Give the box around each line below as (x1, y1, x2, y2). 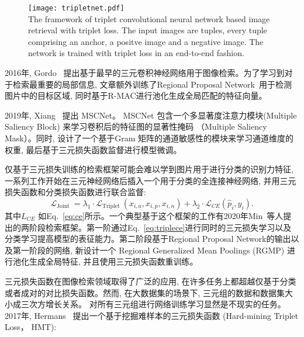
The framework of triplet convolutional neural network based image (28, 12, 270, 25)
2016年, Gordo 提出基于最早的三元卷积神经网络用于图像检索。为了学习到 (5, 67, 285, 79)
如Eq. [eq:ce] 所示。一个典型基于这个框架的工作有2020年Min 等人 (38, 209, 284, 221)
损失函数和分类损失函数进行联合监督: (5, 186, 146, 198)
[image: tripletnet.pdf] (28, 4, 125, 12)
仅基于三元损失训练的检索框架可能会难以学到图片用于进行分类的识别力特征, (5, 163, 293, 175)
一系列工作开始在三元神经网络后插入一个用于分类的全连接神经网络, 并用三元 (5, 174, 296, 186)
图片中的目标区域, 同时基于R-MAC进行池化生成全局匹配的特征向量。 (5, 89, 267, 102)
